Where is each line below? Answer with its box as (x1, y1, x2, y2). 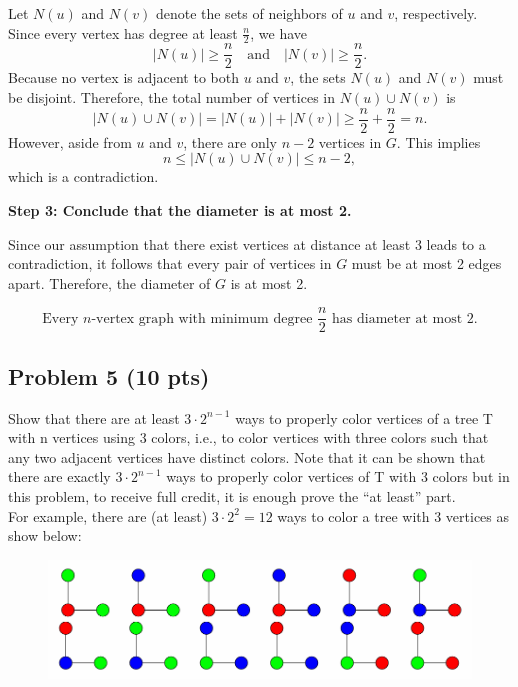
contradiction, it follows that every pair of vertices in (8, 253, 332, 274)
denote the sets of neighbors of (155, 3, 343, 23)
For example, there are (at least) (8, 505, 208, 526)
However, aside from (8, 131, 132, 152)
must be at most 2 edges (351, 253, 502, 274)
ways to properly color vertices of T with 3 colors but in (166, 466, 510, 487)
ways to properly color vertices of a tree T (235, 407, 493, 428)
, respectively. (394, 3, 478, 23)
